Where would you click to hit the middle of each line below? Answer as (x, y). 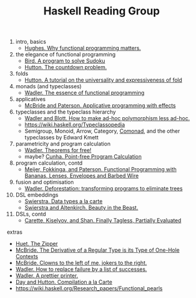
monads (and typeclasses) (48, 87)
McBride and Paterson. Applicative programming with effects (100, 106)
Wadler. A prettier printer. (47, 276)
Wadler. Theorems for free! (58, 150)
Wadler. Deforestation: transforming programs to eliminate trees (103, 189)
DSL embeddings (37, 195)
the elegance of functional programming (66, 55)
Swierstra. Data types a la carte (63, 201)
